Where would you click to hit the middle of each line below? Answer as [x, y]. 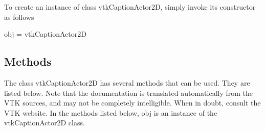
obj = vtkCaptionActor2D [45, 34]
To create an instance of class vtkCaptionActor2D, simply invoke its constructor [130, 7]
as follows [19, 17]
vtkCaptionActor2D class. [45, 123]
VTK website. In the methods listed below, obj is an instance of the [111, 112]
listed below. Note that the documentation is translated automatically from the [129, 93]
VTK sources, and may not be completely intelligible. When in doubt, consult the [132, 103]
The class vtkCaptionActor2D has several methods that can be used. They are [127, 82]
